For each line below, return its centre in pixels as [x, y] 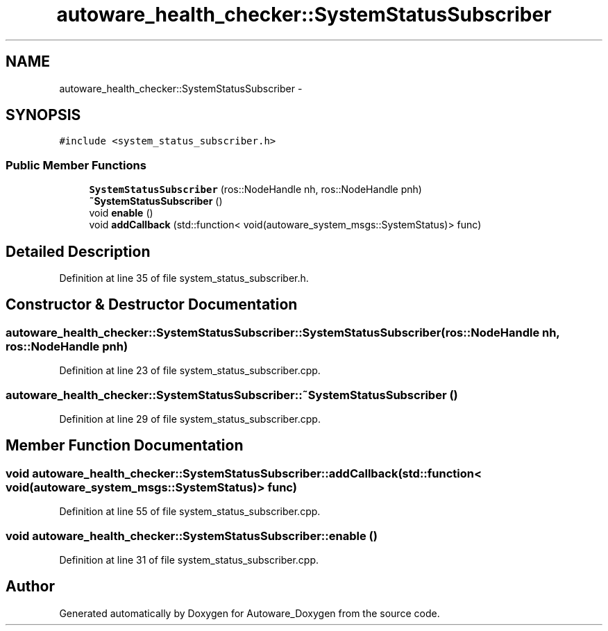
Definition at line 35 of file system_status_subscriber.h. [184, 278]
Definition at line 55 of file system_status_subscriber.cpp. [190, 512]
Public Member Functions [76, 165]
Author [30, 587]
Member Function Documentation [125, 446]
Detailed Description [78, 251]
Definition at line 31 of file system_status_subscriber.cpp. [189, 560]
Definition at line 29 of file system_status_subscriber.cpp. [190, 419]
